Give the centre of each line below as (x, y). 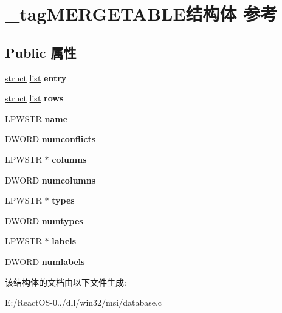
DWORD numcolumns (50, 180)
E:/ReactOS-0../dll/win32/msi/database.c (84, 302)
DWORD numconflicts (50, 139)
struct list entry (36, 77)
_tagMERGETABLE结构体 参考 (141, 14)
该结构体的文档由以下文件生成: (66, 282)
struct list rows (34, 98)
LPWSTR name (36, 118)
